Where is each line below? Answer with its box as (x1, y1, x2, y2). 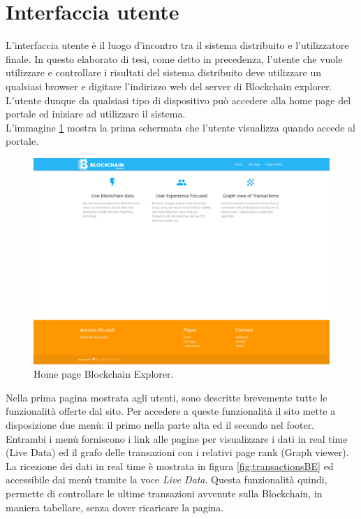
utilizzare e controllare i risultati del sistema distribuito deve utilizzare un (6, 65, 322, 80)
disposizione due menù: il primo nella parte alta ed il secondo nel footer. (6, 418, 315, 432)
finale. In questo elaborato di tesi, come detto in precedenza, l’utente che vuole (6, 51, 343, 66)
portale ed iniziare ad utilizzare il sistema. (6, 106, 186, 121)
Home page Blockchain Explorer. (34, 367, 174, 381)
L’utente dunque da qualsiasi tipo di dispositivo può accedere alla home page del (6, 92, 351, 107)
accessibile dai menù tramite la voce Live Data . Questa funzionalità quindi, (6, 472, 327, 487)
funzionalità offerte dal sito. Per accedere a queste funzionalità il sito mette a (6, 404, 336, 418)
